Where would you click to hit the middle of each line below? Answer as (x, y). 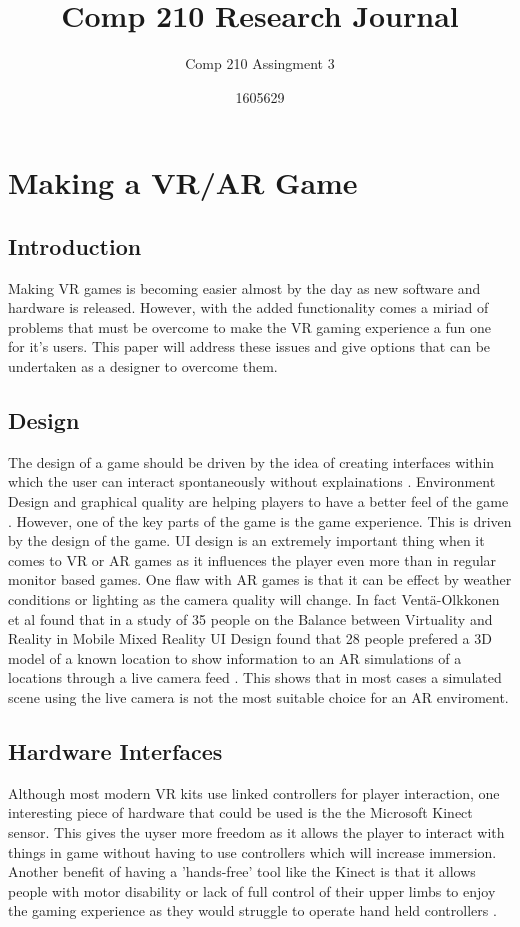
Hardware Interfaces (115, 750)
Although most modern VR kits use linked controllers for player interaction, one (254, 792)
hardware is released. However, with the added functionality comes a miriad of (248, 307)
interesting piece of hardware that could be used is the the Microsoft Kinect (240, 812)
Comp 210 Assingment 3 (260, 63)
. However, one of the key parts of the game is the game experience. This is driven (260, 520)
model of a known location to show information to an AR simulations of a (235, 657)
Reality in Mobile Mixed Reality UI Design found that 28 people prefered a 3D (250, 638)
